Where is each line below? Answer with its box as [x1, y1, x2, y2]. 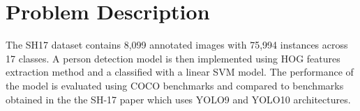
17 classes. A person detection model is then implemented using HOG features [6, 51, 340, 65]
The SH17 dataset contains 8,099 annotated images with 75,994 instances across [6, 37, 348, 52]
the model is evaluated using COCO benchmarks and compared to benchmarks [6, 78, 344, 92]
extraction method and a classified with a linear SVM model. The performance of [6, 65, 354, 79]
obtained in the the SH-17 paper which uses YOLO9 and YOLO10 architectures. [6, 92, 351, 106]
